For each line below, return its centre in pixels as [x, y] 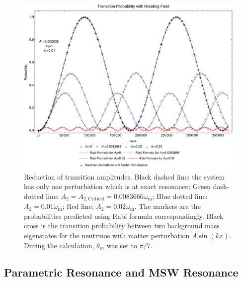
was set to [122, 245]
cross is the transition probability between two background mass [122, 226]
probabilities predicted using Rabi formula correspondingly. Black [124, 216]
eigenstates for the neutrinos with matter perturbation [107, 235]
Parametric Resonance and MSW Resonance [121, 272]
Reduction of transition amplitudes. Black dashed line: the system [124, 176]
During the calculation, [59, 245]
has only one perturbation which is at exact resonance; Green [118, 186]
